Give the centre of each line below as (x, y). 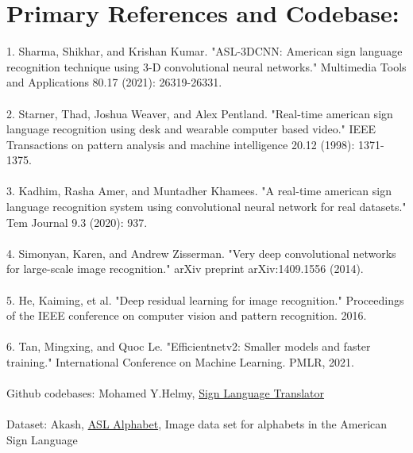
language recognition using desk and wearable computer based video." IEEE (191, 129)
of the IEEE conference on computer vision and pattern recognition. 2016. (187, 315)
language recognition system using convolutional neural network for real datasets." (206, 207)
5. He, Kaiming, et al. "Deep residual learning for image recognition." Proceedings (205, 299)
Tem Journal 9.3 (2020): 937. (77, 222)
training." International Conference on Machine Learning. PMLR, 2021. (180, 362)
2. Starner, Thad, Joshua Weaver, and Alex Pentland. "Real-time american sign (200, 113)
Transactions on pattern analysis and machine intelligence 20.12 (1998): (181, 144)
